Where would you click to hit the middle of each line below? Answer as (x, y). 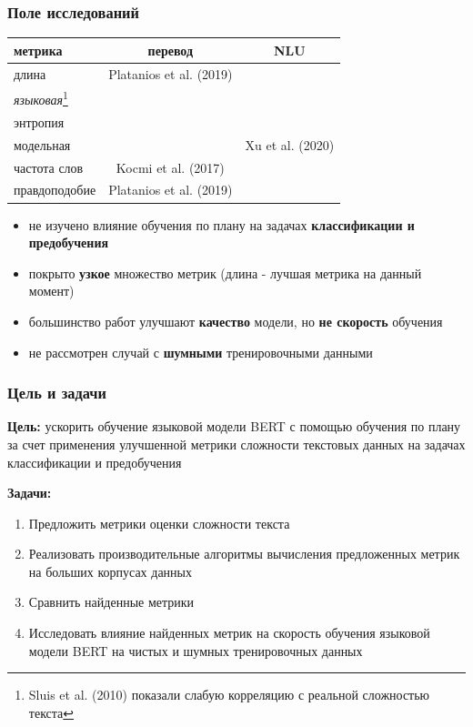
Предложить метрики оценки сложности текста (159, 523)
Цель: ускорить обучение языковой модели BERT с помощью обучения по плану (234, 426)
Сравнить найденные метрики (111, 602)
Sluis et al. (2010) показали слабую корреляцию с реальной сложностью (229, 695)
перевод (171, 50)
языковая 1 (41, 98)
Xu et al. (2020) (290, 144)
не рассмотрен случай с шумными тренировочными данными (201, 352)
